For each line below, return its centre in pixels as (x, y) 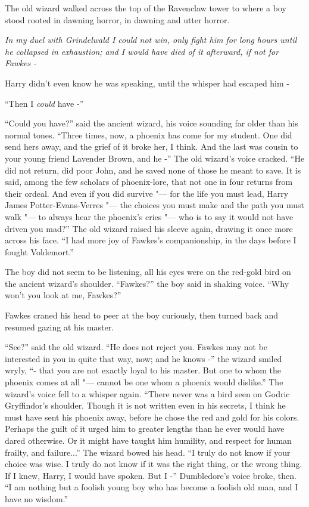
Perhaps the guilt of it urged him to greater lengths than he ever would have (145, 429)
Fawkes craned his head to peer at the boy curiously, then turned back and (142, 315)
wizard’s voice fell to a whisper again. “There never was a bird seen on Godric (147, 393)
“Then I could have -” (44, 103)
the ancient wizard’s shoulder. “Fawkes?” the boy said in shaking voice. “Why (147, 283)
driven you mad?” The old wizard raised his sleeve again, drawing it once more (149, 228)
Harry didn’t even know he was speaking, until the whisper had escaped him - (147, 83)
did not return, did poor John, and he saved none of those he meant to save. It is (153, 170)
